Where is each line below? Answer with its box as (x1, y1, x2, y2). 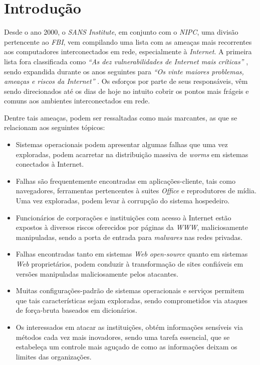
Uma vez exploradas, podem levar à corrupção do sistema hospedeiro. (16, 195, 230, 206)
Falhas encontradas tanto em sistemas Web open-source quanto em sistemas (16, 249, 248, 259)
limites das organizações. (16, 351, 92, 361)
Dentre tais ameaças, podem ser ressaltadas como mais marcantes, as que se (4, 112, 237, 123)
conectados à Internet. (16, 159, 84, 169)
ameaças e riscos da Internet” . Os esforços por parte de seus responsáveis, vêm (4, 76, 248, 86)
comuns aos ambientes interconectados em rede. (4, 95, 150, 106)
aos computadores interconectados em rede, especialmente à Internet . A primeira (4, 46, 252, 57)
